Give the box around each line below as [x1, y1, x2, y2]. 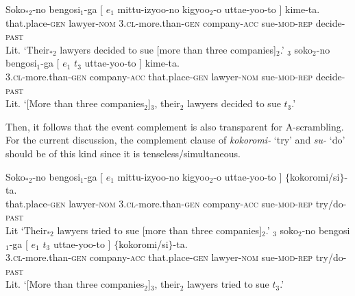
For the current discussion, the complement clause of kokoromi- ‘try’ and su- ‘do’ [5, 133, 345, 147]
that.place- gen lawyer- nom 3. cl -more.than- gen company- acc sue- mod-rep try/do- [5, 196, 347, 210]
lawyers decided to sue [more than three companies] [60, 42, 276, 56]
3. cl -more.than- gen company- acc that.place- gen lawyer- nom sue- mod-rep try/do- [5, 250, 347, 264]
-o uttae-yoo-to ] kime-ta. [213, 2, 320, 16]
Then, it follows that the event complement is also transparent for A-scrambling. [5, 119, 344, 133]
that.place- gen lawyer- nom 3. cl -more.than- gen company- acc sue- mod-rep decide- [5, 15, 345, 30]
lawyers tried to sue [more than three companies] [57, 223, 262, 237]
